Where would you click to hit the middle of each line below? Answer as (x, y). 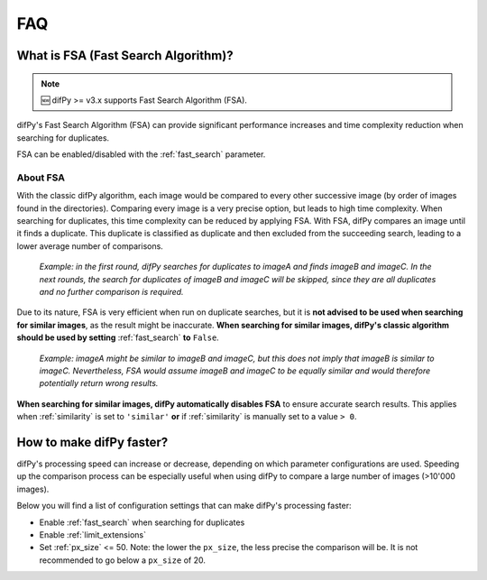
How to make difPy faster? (92, 442)
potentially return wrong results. (99, 383)
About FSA (41, 178)
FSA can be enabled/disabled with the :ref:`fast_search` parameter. (141, 154)
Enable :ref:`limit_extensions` (92, 534)
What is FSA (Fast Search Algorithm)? (125, 55)
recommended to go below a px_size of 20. (123, 560)
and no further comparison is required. (111, 292)
